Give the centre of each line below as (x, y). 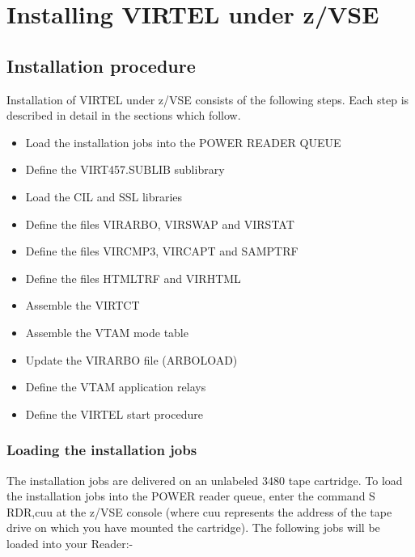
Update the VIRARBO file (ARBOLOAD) (131, 359)
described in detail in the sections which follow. (124, 115)
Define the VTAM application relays (116, 387)
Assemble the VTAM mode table (107, 332)
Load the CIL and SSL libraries (104, 196)
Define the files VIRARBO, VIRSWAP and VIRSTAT (160, 224)
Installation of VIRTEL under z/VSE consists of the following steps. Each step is (208, 99)
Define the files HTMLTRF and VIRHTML (133, 278)
